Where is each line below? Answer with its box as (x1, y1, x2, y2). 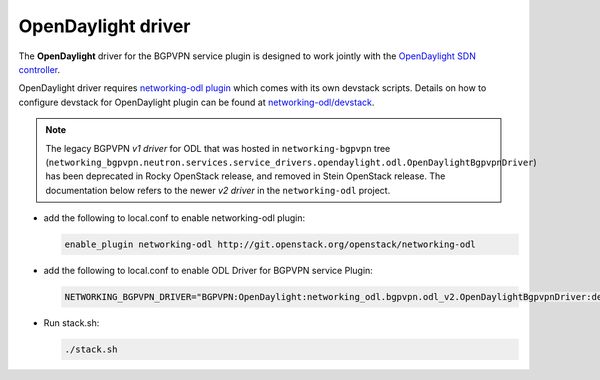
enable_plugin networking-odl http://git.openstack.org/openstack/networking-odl (64, 239, 477, 250)
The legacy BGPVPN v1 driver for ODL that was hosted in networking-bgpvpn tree (45, 142, 391, 154)
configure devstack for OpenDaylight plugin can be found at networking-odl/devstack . (18, 96, 375, 108)
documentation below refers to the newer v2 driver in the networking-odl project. (45, 184, 391, 196)
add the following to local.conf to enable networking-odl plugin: (43, 212, 306, 224)
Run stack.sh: (43, 317, 100, 329)
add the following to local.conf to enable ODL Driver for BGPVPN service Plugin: (43, 265, 374, 277)
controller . (18, 63, 61, 75)
